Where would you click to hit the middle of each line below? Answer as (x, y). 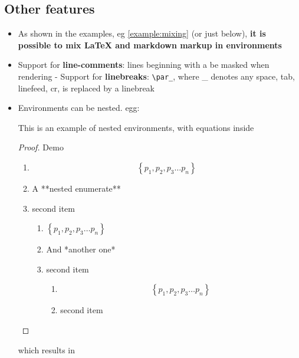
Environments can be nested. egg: (79, 108)
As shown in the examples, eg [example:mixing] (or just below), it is (142, 33)
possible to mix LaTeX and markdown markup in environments (150, 45)
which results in (47, 349)
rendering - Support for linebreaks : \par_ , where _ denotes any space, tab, (156, 76)
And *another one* (81, 249)
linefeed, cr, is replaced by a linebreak (86, 88)
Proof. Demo (41, 147)
